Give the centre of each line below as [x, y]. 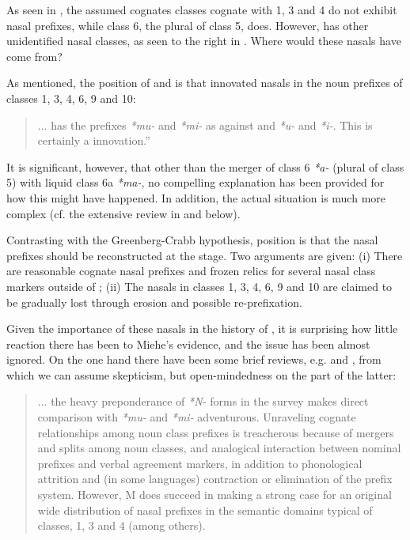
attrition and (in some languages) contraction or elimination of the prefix [215, 479]
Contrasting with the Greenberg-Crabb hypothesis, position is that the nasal [192, 240]
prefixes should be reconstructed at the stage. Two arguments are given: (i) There [205, 255]
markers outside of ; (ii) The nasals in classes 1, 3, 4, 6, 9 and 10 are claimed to [199, 286]
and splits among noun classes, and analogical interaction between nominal [219, 448]
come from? [34, 56]
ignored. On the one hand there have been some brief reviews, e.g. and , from [194, 359]
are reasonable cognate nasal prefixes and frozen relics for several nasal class [191, 271]
